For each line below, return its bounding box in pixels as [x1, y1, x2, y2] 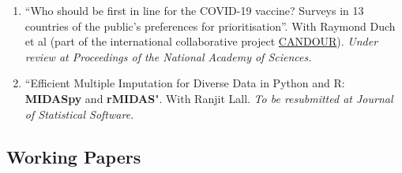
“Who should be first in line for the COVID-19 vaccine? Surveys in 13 [24, 2, 364, 18]
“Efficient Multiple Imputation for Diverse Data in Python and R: [24, 75, 345, 91]
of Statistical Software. [24, 105, 134, 122]
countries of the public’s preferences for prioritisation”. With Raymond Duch [24, 17, 396, 34]
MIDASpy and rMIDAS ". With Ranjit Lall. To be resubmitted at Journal [24, 90, 393, 106]
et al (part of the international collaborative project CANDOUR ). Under [24, 33, 378, 50]
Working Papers [6, 144, 141, 168]
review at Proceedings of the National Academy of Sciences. [24, 48, 312, 64]
